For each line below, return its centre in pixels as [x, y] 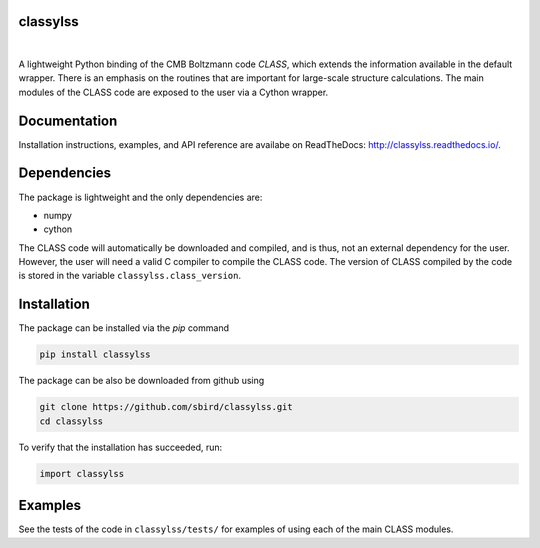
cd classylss [71, 421]
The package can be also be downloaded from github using [141, 381]
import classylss [82, 473]
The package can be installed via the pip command [124, 328]
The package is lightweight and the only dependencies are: [140, 197]
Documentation [68, 120]
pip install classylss [95, 354]
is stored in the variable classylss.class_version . [130, 276]
